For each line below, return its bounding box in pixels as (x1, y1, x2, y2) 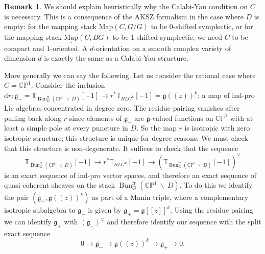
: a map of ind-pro (198, 90, 255, 100)
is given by (88, 205, 122, 215)
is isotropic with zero (184, 122, 250, 133)
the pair (4, 192, 29, 202)
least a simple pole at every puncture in (4, 122, 128, 133)
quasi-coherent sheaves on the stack (4, 180, 115, 190)
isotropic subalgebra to (4, 205, 76, 215)
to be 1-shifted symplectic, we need (112, 32, 222, 42)
